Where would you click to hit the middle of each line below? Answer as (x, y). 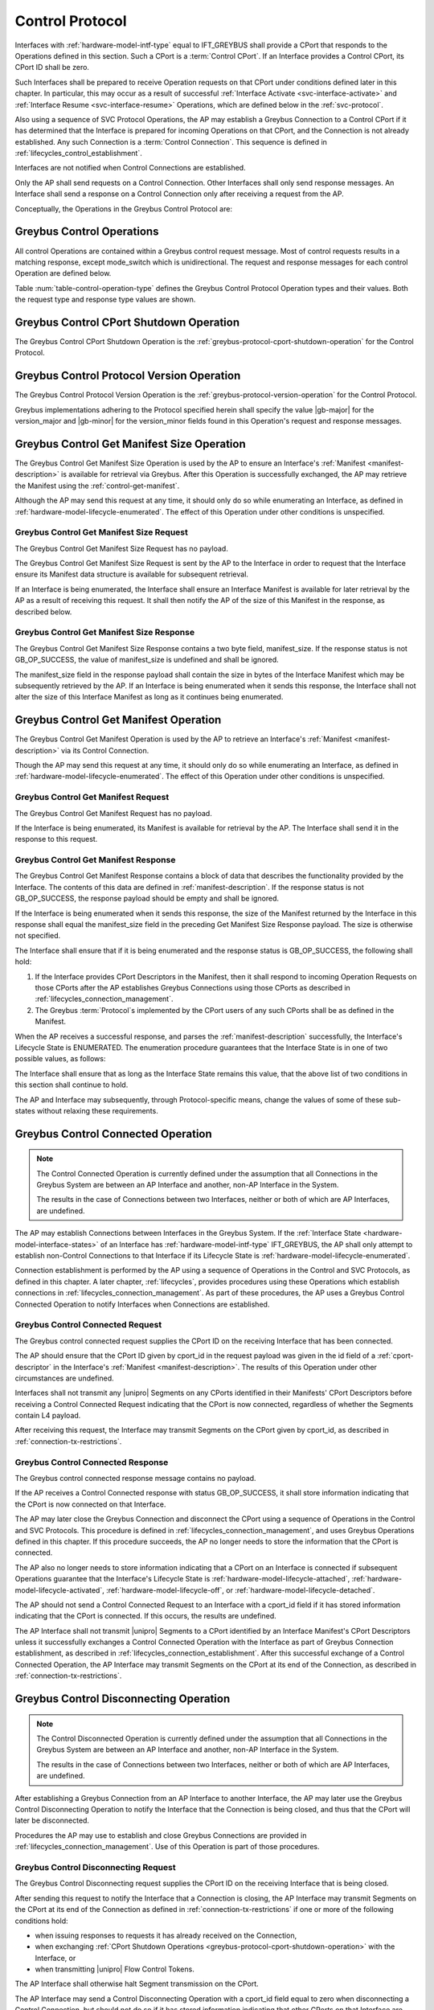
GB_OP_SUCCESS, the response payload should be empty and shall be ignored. (147, 898)
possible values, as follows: (60, 1059)
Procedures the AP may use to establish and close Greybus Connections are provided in (161, 1835)
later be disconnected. (52, 1820)
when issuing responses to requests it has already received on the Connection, (166, 1935)
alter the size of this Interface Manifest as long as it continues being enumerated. (149, 697)
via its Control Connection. (105, 750)
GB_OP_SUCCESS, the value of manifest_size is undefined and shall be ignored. (147, 660)
